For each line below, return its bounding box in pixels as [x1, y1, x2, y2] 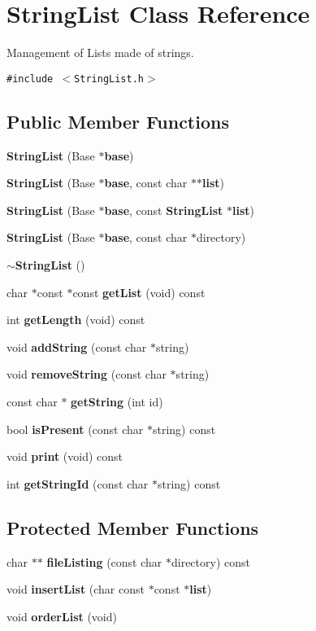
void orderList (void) [6, 607, 117, 624]
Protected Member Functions [6, 515, 259, 540]
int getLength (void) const [6, 311, 145, 328]
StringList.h [74, 72, 144, 85]
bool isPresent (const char [6, 420, 144, 437]
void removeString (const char [6, 366, 167, 383]
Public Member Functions [6, 108, 229, 134]
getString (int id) [71, 392, 163, 410]
